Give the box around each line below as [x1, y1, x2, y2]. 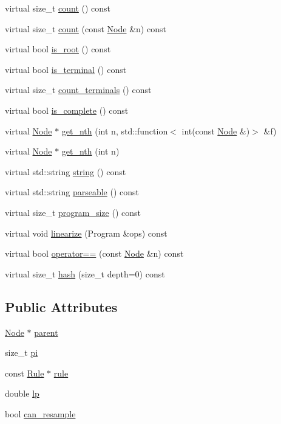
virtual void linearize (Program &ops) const [5, 226, 168, 239]
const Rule [5, 366, 44, 379]
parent [34, 325, 58, 338]
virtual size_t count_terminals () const [5, 83, 152, 96]
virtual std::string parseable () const [5, 186, 139, 198]
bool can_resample [5, 407, 76, 420]
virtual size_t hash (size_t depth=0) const [5, 267, 165, 280]
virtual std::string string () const [5, 165, 126, 178]
